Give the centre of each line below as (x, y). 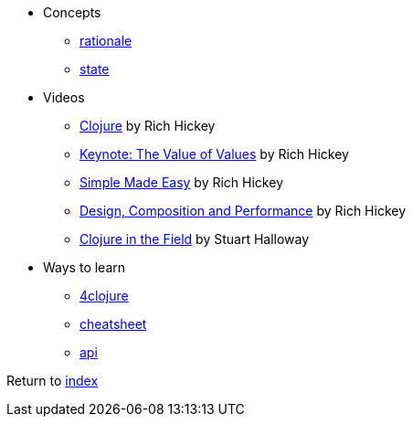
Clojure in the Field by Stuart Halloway (195, 239)
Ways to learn (85, 267)
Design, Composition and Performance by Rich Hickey (243, 211)
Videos (64, 97)
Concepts (72, 12)
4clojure (104, 296)
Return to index (53, 381)
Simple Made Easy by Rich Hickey (181, 182)
